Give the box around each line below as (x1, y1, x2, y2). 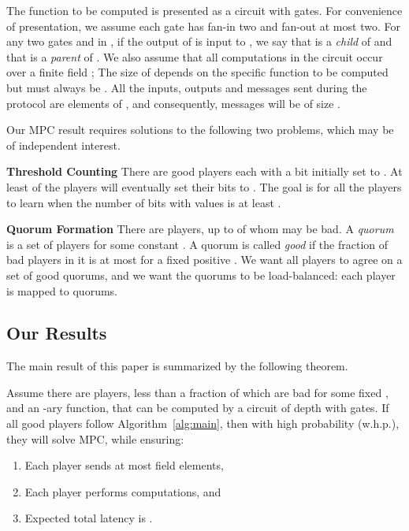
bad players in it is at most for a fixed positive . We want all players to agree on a (6, 251, 403, 268)
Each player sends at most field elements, (24, 457, 224, 473)
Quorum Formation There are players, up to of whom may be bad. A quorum (6, 221, 394, 237)
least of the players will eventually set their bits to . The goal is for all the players (6, 178, 402, 195)
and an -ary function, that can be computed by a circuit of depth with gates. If (6, 399, 389, 416)
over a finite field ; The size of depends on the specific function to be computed (6, 64, 389, 80)
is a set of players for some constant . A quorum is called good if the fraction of (6, 236, 389, 252)
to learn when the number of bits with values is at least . (6, 194, 281, 210)
